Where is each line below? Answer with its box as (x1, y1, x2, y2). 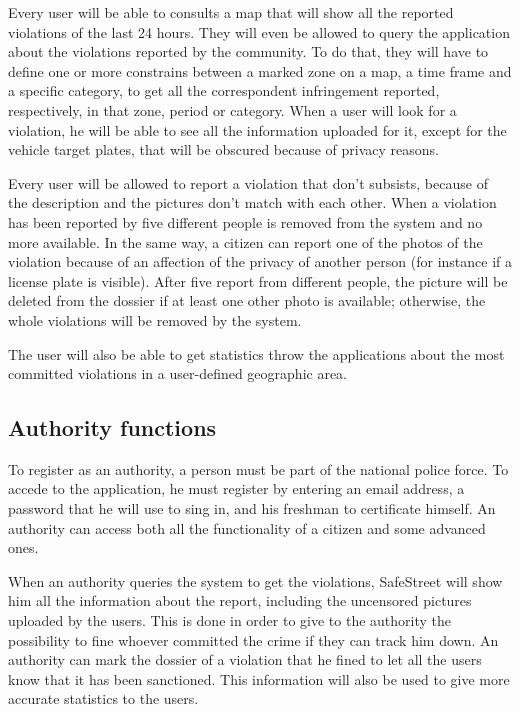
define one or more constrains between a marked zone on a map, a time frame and (8, 60, 512, 81)
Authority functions (8, 412, 217, 443)
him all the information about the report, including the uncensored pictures (8, 590, 472, 611)
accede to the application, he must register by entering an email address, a (8, 478, 465, 499)
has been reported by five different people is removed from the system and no (8, 211, 483, 232)
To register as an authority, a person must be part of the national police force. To (8, 458, 509, 479)
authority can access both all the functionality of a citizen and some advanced (8, 517, 486, 538)
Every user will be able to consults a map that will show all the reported (8, 2, 454, 22)
